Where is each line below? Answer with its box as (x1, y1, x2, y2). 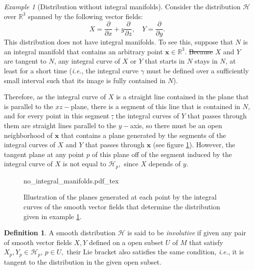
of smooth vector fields (4, 237, 72, 247)
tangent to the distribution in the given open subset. (4, 256, 162, 267)
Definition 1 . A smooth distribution (4, 227, 116, 238)
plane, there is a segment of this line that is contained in (70, 101, 240, 111)
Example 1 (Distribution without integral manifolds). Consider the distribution (4, 1, 241, 11)
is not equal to (63, 158, 106, 169)
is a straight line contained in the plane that (116, 91, 249, 102)
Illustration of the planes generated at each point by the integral (23, 192, 217, 202)
